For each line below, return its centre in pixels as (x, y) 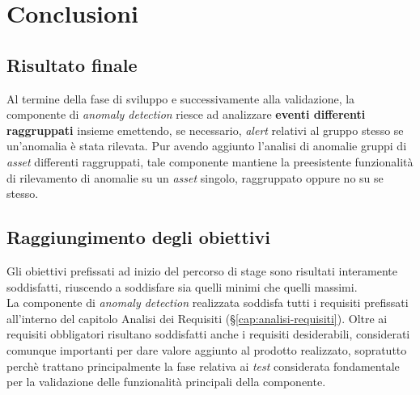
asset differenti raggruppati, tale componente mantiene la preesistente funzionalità (210, 161)
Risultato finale (72, 64)
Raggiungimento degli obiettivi (138, 237)
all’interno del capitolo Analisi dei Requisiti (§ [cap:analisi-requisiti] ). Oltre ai (197, 318)
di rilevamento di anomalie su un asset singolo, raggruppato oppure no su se (195, 177)
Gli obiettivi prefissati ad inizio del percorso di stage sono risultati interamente (202, 270)
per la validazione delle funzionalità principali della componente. (166, 382)
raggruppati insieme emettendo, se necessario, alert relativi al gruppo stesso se (205, 130)
